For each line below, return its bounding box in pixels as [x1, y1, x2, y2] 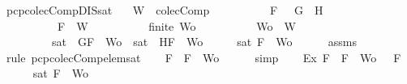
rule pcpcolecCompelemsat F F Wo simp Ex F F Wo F [6, 48, 401, 65]
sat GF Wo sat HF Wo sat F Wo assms [51, 33, 358, 50]
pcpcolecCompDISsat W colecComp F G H [6, 2, 323, 18]
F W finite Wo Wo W [57, 17, 296, 34]
